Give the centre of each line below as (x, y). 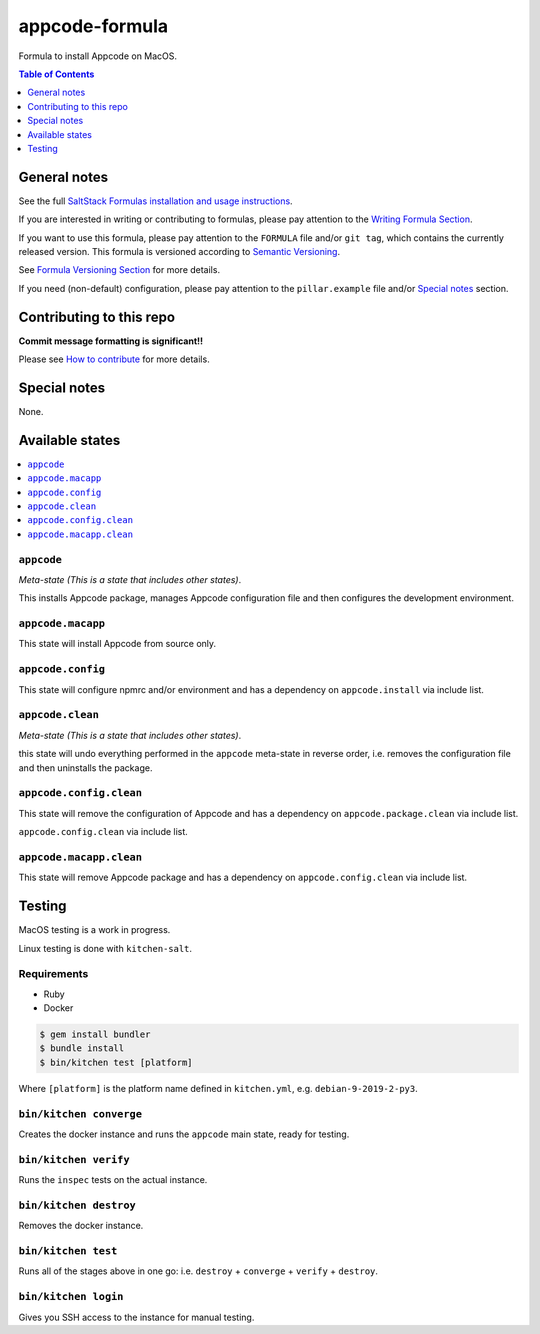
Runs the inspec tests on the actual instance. (113, 1180)
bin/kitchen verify (74, 1159)
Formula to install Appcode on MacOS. (98, 56)
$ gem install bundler (95, 1034)
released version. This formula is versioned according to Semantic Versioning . (179, 251)
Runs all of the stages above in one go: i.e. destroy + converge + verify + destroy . (198, 1271)
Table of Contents (56, 74)
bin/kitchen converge (80, 1113)
